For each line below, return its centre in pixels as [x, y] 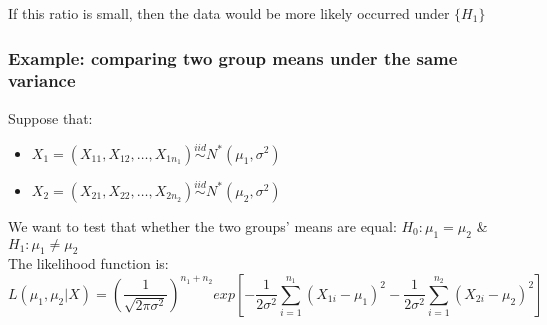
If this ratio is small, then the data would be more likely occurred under [229, 13]
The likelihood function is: [88, 263]
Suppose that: [50, 117]
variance [42, 80]
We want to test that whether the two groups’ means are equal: [202, 225]
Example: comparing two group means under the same [233, 57]
